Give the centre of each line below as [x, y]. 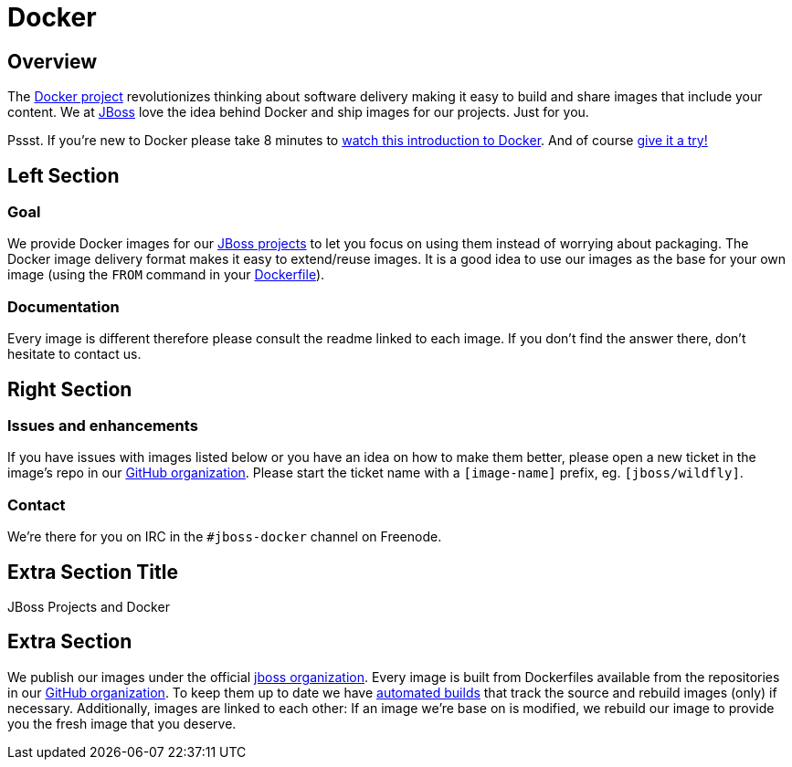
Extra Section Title [93, 572]
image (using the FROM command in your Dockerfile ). [166, 275]
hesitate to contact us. [74, 354]
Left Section [63, 175]
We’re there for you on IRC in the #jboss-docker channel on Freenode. [225, 537]
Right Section [70, 389]
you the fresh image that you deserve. [122, 723]
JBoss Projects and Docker [89, 606]
